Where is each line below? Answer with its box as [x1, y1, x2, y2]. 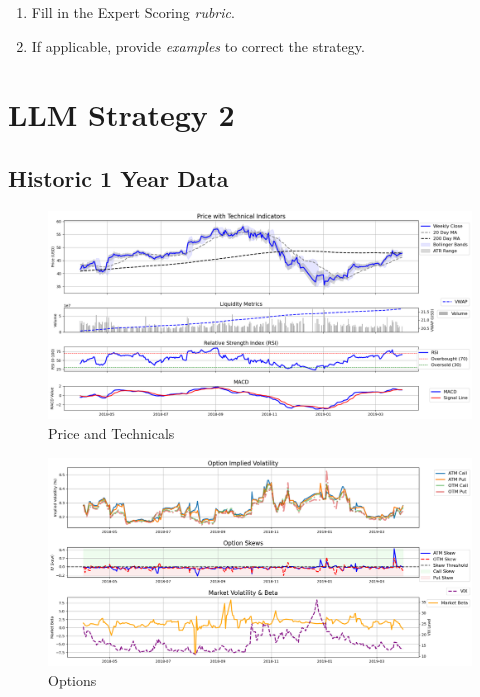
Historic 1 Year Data [8, 162, 229, 193]
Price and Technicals [48, 423, 175, 444]
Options [48, 669, 97, 690]
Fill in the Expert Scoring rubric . [31, 2, 235, 22]
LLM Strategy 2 [8, 94, 235, 135]
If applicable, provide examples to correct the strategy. [31, 35, 365, 56]
